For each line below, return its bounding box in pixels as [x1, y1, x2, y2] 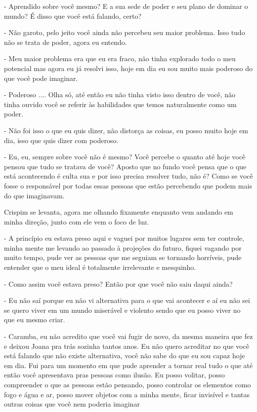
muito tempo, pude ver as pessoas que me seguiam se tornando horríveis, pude [4, 252, 242, 262]
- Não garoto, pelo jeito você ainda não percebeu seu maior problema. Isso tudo [4, 27, 245, 37]
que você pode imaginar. [4, 73, 78, 83]
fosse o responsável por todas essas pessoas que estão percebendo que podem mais [4, 180, 252, 190]
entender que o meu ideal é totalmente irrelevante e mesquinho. [4, 262, 196, 272]
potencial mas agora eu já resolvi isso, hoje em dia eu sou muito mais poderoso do [4, 63, 253, 73]
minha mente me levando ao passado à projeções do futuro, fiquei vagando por [4, 242, 242, 253]
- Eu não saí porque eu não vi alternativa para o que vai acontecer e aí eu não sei [4, 295, 250, 305]
